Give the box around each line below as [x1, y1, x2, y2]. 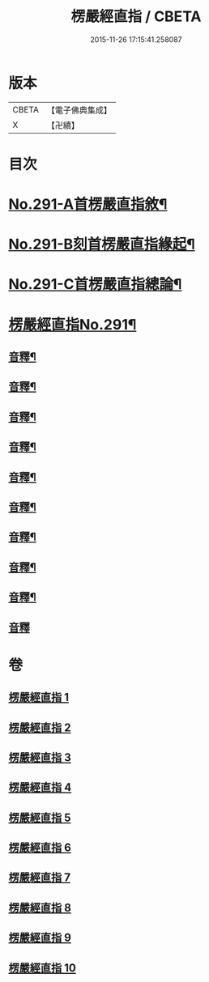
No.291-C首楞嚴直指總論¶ [8, 275, 182, 294]
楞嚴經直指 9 [8, 931, 71, 945]
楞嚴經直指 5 [8, 810, 71, 824]
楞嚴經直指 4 [8, 780, 72, 794]
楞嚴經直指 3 [8, 750, 71, 764]
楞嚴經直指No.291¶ [8, 315, 137, 334]
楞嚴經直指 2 [8, 721, 71, 734]
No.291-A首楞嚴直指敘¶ [8, 195, 168, 214]
